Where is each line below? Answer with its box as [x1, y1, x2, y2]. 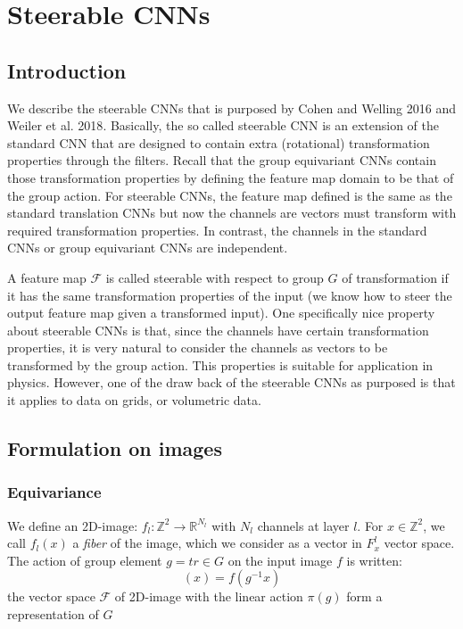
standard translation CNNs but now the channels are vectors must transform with [7, 203, 457, 222]
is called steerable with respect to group [105, 268, 324, 286]
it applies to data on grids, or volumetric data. [7, 391, 261, 410]
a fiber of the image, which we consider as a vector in [72, 534, 362, 552]
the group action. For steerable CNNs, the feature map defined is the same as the [7, 186, 452, 204]
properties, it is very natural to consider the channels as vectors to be [7, 338, 388, 357]
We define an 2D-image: [7, 516, 138, 534]
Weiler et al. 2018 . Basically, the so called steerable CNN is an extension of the [7, 116, 440, 135]
